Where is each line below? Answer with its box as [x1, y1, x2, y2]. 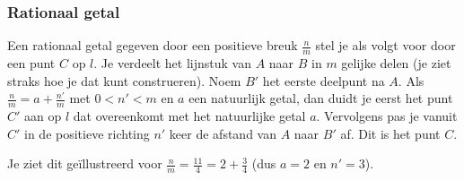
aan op [24, 107, 62, 125]
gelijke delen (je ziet [341, 54, 451, 73]
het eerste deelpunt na [262, 71, 385, 90]
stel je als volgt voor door [315, 36, 456, 55]
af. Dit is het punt [340, 124, 441, 142]
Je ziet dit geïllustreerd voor [7, 154, 162, 173]
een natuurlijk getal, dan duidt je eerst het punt [188, 89, 453, 107]
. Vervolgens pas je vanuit [316, 107, 458, 125]
